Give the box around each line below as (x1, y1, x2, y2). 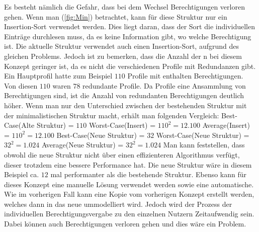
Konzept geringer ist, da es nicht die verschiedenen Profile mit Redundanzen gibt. (4, 60, 256, 71)
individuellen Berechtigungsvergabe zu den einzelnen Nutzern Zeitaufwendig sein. (4, 208, 254, 219)
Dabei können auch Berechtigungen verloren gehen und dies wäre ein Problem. (4, 218, 246, 229)
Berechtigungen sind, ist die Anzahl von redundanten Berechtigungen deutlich (4, 90, 244, 101)
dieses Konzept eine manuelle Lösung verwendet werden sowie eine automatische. (4, 179, 254, 189)
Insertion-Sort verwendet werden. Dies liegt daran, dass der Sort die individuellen (4, 21, 255, 32)
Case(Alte (4, 120, 35, 130)
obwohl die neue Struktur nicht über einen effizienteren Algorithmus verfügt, (4, 149, 240, 160)
